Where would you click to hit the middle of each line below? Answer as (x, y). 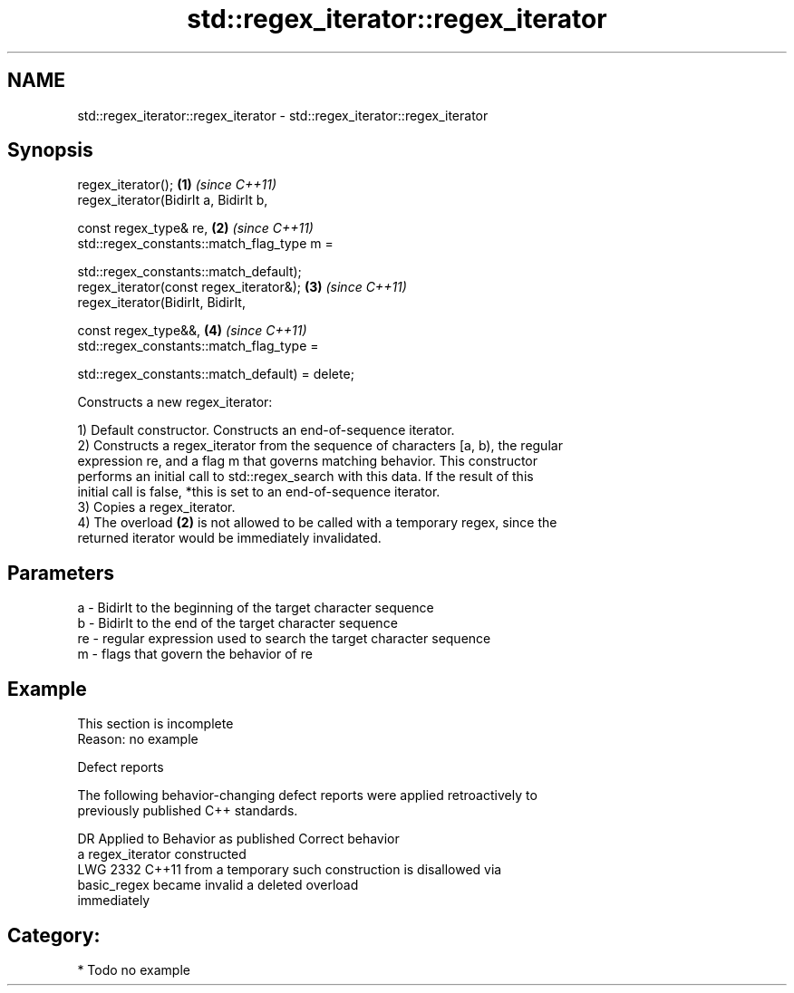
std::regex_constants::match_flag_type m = (205, 244)
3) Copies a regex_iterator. (156, 507)
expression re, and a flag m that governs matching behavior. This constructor (308, 461)
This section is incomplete (155, 724)
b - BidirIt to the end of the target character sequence (237, 623)
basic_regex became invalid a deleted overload (218, 885)
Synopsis (50, 150)
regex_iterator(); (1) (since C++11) (177, 185)
